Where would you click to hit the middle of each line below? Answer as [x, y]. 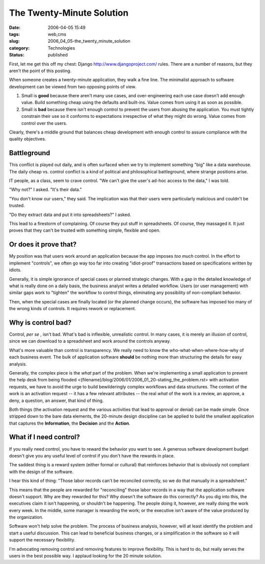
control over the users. [44, 123]
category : [19, 48]
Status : [17, 55]
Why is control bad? [40, 322]
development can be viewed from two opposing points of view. [73, 86]
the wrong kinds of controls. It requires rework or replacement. [73, 309]
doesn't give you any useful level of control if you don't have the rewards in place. [92, 456]
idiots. [15, 270]
